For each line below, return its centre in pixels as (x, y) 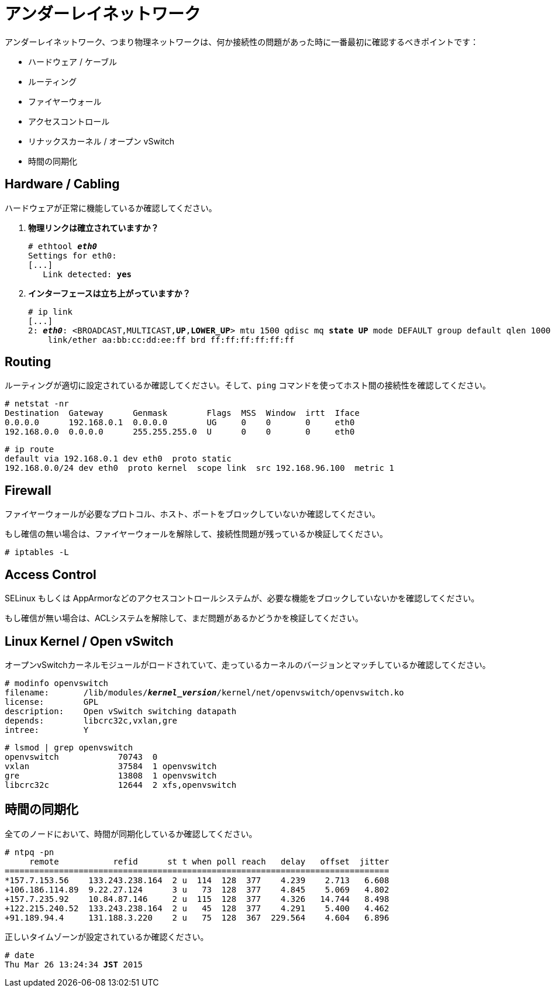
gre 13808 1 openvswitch (111, 775)
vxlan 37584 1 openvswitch (111, 766)
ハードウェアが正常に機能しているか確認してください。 (111, 208)
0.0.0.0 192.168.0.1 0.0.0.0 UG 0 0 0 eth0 (180, 423)
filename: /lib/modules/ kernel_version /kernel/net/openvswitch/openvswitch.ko (204, 692)
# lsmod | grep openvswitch (69, 747)
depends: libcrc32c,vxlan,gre (91, 720)
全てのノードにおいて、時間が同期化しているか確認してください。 (131, 833)
